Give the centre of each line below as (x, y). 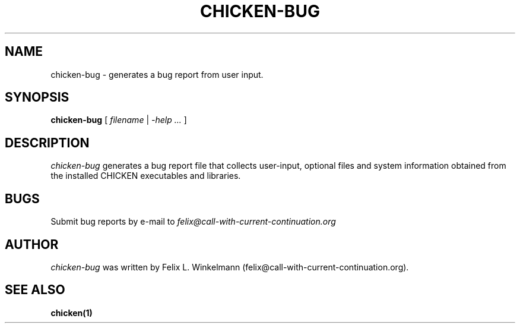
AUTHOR (32, 244)
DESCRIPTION (47, 143)
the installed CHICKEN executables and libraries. (146, 176)
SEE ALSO (35, 290)
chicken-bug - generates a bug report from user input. (157, 74)
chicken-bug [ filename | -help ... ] (119, 120)
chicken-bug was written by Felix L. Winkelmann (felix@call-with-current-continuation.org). (230, 267)
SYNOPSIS (37, 97)
